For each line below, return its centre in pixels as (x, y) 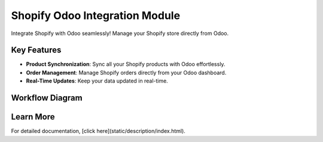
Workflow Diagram (47, 98)
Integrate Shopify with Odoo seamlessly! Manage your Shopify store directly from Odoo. (120, 33)
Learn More (33, 117)
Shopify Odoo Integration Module (96, 15)
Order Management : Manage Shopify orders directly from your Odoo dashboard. (126, 72)
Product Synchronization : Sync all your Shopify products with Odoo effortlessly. (126, 64)
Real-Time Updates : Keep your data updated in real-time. (97, 81)
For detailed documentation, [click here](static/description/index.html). (98, 131)
